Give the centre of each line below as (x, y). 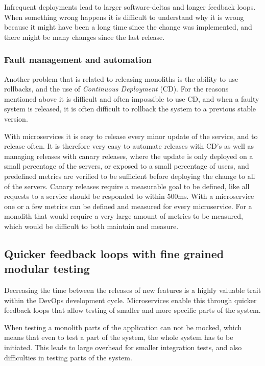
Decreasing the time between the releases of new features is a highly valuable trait (133, 290)
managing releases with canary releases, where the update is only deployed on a (129, 156)
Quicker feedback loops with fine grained (114, 253)
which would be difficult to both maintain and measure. (91, 226)
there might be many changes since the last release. (85, 37)
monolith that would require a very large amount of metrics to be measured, (124, 216)
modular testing (47, 269)
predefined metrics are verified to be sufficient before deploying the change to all (130, 176)
